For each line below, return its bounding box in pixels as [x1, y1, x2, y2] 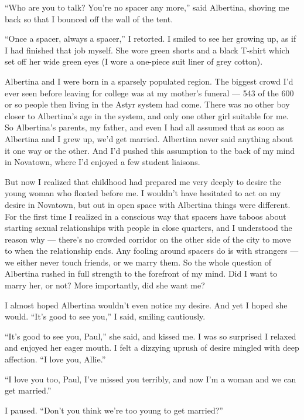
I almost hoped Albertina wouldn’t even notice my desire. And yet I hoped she [5, 298, 288, 311]
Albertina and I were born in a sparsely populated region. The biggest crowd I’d [5, 75, 293, 87]
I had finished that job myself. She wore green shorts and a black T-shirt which [5, 43, 290, 56]
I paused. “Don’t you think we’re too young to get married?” [5, 404, 223, 416]
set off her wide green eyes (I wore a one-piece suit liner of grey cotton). [5, 55, 263, 68]
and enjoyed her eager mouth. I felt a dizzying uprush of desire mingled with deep [5, 341, 299, 354]
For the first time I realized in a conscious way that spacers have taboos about [5, 210, 286, 222]
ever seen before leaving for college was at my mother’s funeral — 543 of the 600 [5, 86, 294, 99]
